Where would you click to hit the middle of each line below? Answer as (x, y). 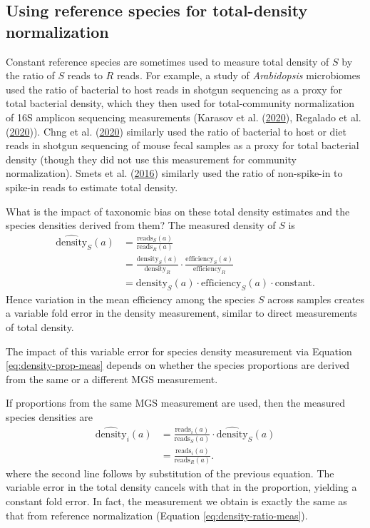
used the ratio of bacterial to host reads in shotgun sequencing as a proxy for (174, 89)
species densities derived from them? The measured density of (141, 225)
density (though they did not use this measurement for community (151, 159)
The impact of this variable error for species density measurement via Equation (179, 351)
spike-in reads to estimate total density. (92, 187)
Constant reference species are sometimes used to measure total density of (168, 61)
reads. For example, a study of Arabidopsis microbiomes (238, 75)
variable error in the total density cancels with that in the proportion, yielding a (181, 487)
